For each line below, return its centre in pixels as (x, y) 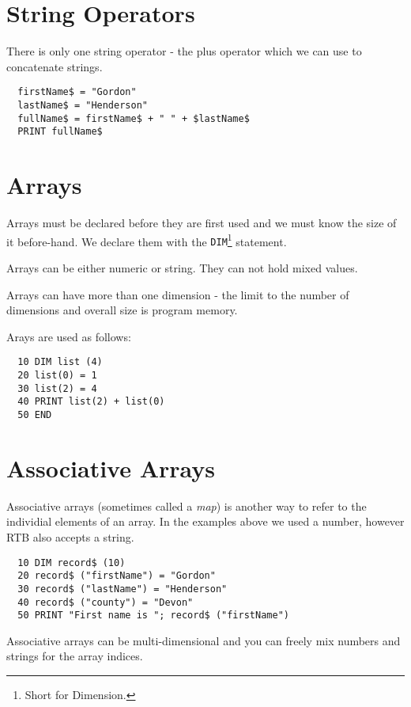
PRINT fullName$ (60, 132)
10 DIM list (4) (60, 362)
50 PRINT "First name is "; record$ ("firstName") (153, 616)
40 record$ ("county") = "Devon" (106, 602)
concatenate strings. (55, 66)
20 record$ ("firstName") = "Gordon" (117, 576)
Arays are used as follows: (69, 336)
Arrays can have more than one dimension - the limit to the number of (178, 294)
